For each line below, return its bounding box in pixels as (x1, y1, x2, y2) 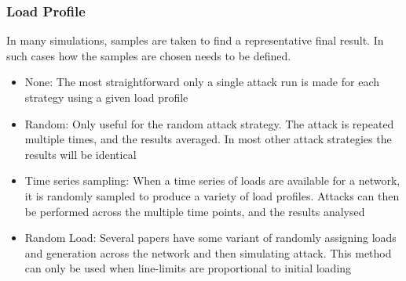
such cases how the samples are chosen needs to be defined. (6, 47, 291, 63)
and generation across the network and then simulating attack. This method (24, 244, 392, 261)
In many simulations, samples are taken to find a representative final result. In (6, 32, 384, 49)
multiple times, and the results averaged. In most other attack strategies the (24, 131, 392, 147)
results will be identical (24, 146, 137, 162)
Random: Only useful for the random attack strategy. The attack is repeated (24, 115, 394, 131)
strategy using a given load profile (24, 89, 188, 105)
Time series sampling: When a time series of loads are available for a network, (24, 172, 401, 189)
